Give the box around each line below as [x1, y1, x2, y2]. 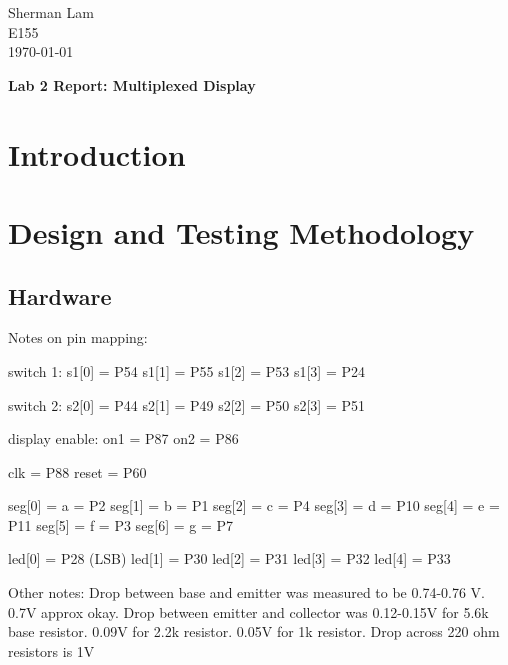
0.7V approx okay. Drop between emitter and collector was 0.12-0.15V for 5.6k [8, 601, 489, 622]
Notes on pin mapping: [8, 327, 148, 348]
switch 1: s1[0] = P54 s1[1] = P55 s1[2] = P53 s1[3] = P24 [8, 360, 365, 381]
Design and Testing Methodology [8, 211, 475, 252]
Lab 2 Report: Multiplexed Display [8, 74, 256, 95]
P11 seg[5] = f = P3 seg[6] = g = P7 [8, 514, 234, 535]
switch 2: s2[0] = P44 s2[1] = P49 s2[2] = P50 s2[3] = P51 [8, 394, 365, 415]
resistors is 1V [8, 640, 95, 661]
